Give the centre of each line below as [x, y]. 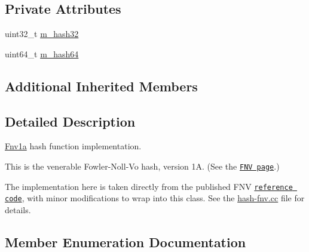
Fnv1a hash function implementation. [73, 146]
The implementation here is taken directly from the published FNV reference [149, 186]
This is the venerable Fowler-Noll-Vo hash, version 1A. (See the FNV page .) [142, 166]
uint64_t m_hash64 [42, 53]
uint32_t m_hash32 [42, 34]
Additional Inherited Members [101, 86]
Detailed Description [70, 121]
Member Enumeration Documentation [126, 242]
